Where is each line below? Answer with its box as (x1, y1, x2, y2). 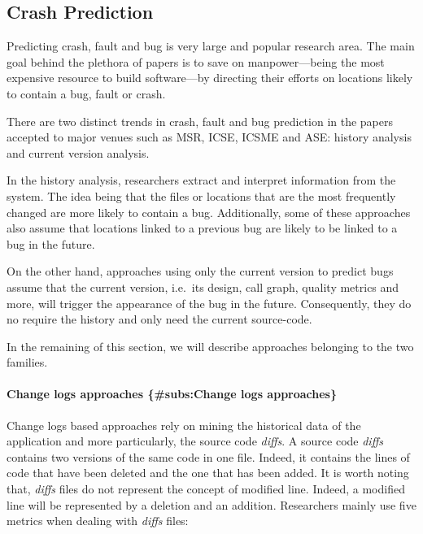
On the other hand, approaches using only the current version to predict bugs (7, 263, 394, 280)
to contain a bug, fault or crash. (7, 85, 166, 102)
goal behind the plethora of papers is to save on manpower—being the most (7, 53, 385, 70)
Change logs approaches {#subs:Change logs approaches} (7, 385, 338, 402)
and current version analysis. (7, 144, 150, 161)
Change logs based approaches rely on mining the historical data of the (7, 416, 361, 433)
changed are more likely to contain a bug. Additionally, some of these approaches (7, 203, 411, 220)
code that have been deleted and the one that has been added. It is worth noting (7, 464, 409, 481)
